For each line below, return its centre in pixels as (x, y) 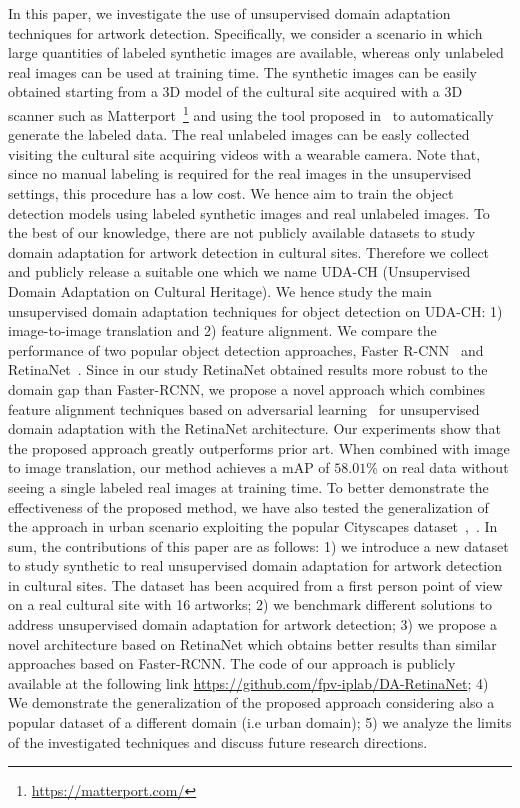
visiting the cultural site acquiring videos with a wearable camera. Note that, (244, 153)
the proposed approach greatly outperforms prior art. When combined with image (259, 447)
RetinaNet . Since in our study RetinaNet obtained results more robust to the (248, 369)
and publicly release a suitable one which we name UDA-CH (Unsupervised (239, 271)
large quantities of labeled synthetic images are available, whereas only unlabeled (256, 52)
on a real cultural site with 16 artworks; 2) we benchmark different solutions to (250, 604)
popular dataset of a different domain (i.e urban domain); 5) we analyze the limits (260, 722)
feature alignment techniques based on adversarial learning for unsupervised (244, 408)
